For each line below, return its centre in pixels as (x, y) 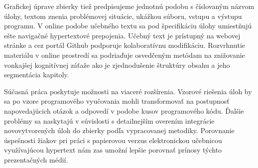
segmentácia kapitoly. (37, 75)
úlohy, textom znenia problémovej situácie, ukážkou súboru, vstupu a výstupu (123, 16)
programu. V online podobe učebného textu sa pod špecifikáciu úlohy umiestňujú (128, 26)
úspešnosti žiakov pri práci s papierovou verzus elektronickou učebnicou (113, 140)
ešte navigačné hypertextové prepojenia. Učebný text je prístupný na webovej (122, 35)
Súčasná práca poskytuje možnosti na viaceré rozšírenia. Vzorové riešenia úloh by (128, 91)
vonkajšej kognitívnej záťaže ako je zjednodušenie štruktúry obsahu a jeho (117, 65)
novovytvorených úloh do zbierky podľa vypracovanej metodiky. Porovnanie (119, 130)
